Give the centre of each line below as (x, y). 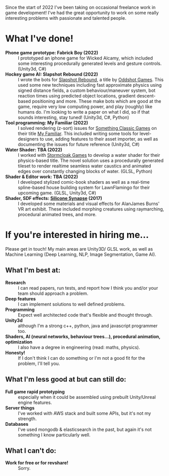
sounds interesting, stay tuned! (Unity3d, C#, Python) (74, 117)
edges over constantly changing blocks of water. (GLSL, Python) (85, 171)
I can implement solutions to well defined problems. (72, 304)
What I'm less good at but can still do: (66, 379)
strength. (27, 419)
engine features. (35, 402)
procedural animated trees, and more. (57, 214)
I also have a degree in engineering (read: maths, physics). (79, 347)
